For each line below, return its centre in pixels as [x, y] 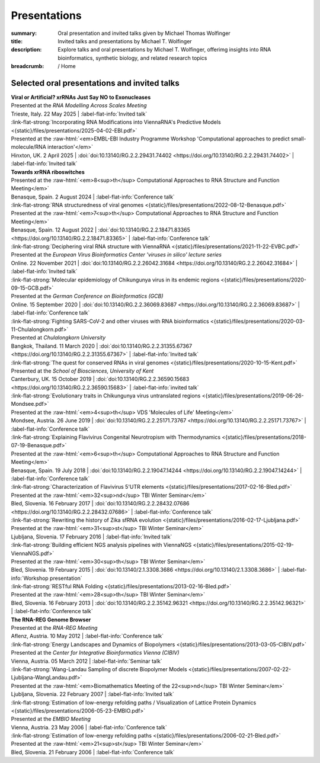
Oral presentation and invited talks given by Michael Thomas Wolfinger [144, 33]
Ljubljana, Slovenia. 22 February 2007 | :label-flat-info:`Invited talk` [92, 694]
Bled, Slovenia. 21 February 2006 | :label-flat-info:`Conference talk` [93, 752]
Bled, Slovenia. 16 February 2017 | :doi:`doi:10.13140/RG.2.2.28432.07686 [100, 504]
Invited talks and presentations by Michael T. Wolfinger [125, 41]
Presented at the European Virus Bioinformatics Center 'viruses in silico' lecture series [116, 255]
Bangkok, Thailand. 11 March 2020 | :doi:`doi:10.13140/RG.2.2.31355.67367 [102, 346]
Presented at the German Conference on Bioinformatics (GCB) [87, 296]
